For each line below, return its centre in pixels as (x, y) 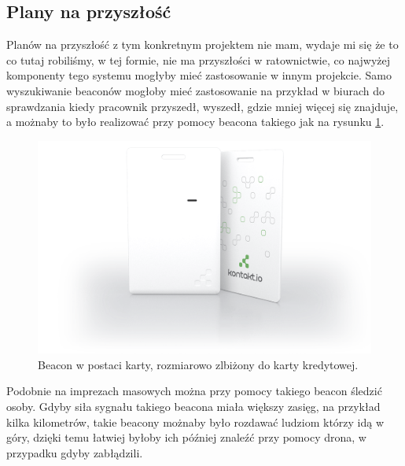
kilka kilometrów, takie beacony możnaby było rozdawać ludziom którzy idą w (195, 422)
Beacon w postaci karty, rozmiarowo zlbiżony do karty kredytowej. (198, 364)
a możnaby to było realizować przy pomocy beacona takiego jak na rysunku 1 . (195, 122)
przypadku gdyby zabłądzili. (75, 452)
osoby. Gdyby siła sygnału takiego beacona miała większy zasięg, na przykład (193, 406)
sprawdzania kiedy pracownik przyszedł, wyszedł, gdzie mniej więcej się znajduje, (202, 106)
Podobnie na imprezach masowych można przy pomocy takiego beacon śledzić (194, 391)
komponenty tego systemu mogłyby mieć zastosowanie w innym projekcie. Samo (199, 75)
